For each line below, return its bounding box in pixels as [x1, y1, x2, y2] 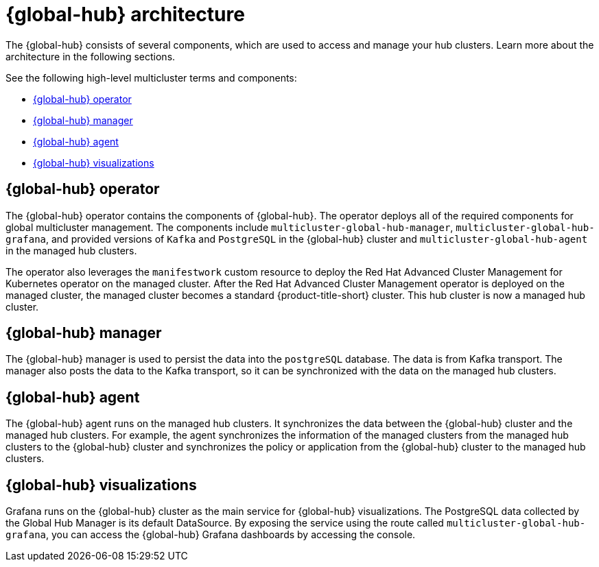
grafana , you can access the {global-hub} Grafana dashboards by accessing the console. [5, 529, 416, 541]
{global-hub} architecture [5, 3, 245, 26]
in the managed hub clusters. [5, 244, 137, 256]
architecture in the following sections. [5, 50, 176, 62]
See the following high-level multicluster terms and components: [5, 71, 297, 84]
